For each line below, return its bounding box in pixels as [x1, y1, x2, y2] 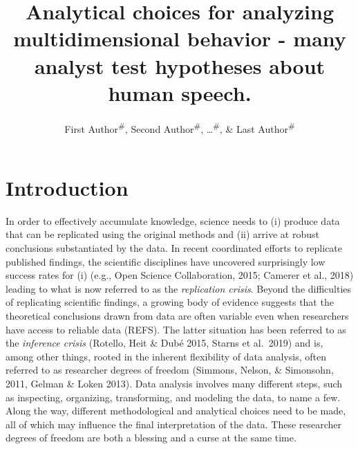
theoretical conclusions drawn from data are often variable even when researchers [6, 309, 349, 323]
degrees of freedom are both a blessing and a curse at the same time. [6, 430, 296, 445]
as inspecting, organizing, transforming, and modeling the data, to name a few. [6, 390, 341, 404]
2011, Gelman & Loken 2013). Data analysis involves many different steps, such [6, 376, 343, 390]
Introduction [6, 173, 129, 201]
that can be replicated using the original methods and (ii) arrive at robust [6, 227, 319, 241]
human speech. [108, 78, 252, 107]
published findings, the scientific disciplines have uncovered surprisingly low [6, 254, 326, 268]
